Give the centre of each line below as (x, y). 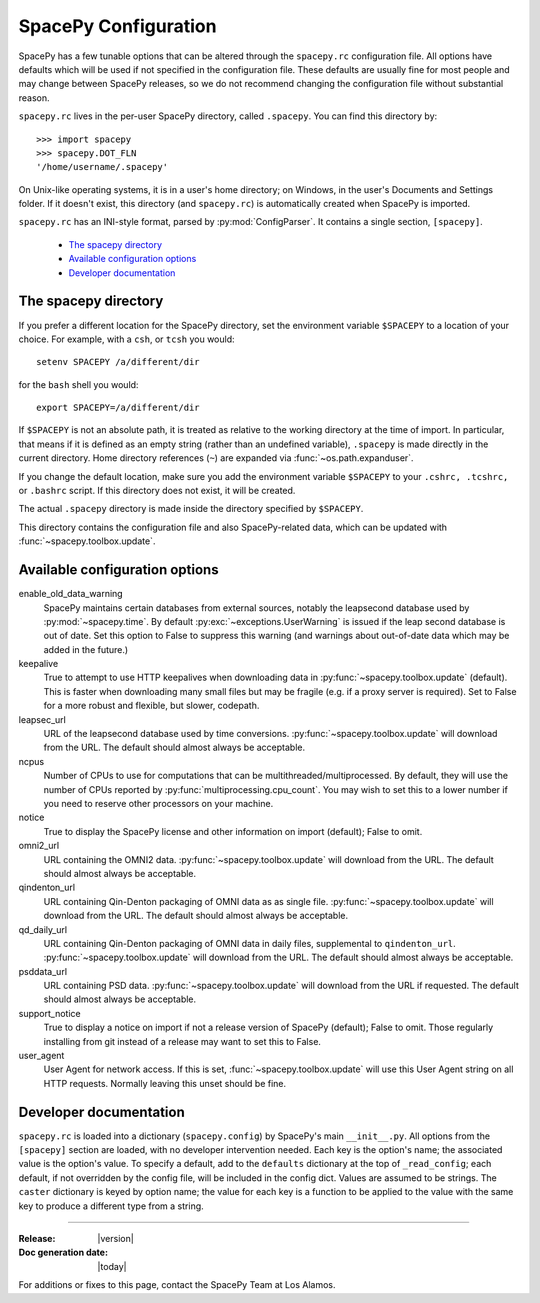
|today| (112, 1266)
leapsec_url (42, 719)
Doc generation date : (63, 1252)
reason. (34, 97)
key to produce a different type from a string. (111, 1206)
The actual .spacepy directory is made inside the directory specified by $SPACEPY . (191, 509)
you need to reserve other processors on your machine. (158, 803)
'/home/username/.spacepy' (102, 167)
